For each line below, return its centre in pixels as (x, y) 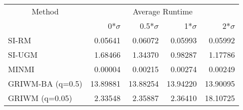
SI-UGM (23, 55)
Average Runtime (163, 11)
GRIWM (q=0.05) (40, 98)
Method (45, 11)
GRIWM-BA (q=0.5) (45, 83)
